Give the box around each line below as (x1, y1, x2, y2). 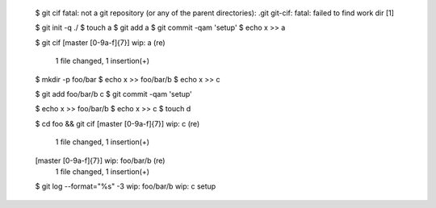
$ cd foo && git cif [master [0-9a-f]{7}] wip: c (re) (35, 119, 200, 128)
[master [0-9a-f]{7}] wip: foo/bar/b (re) (35, 156, 166, 165)
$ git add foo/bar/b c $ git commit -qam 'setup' (35, 89, 193, 98)
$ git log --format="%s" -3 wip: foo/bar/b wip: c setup (35, 181, 216, 191)
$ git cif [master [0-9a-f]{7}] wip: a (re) (35, 37, 166, 48)
